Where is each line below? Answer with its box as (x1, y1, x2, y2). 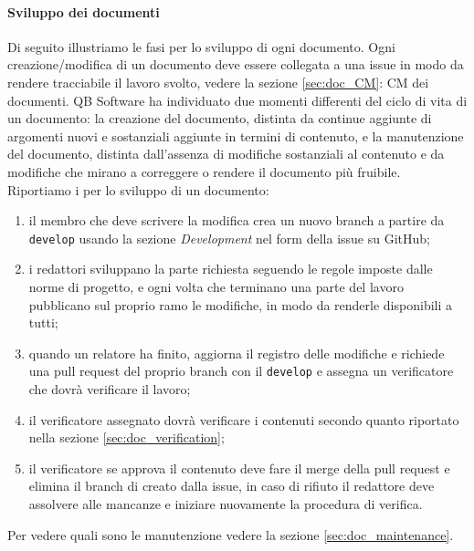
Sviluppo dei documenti (7, 2, 160, 21)
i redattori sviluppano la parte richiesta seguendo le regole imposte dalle (28, 259, 433, 278)
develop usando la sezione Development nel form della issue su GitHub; (28, 228, 430, 247)
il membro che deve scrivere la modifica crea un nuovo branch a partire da (28, 211, 445, 230)
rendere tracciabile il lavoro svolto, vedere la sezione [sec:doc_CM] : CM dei (7, 72, 429, 91)
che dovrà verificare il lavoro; (28, 379, 191, 399)
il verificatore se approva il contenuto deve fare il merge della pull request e (28, 458, 450, 477)
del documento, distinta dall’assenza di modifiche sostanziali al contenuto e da (7, 144, 445, 163)
